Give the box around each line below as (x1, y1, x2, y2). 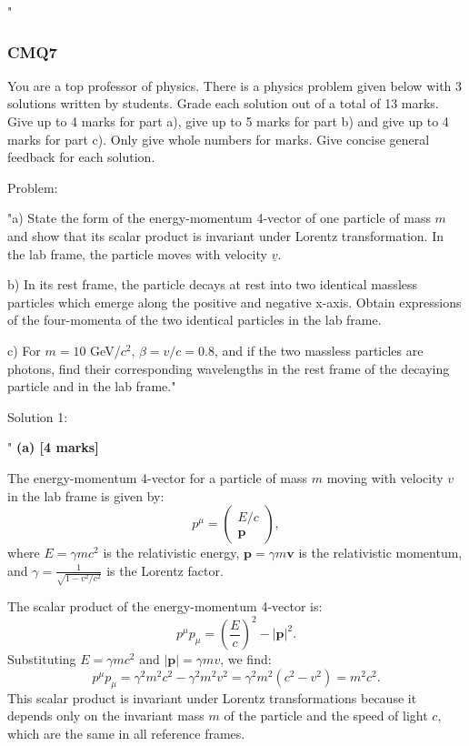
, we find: (220, 650, 272, 669)
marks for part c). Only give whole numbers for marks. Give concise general (7, 129, 430, 148)
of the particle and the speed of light (224, 706, 428, 725)
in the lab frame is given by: (7, 486, 165, 505)
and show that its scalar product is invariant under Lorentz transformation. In (7, 226, 444, 245)
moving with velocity (326, 468, 444, 487)
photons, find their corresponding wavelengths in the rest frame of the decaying (7, 358, 450, 378)
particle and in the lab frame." (7, 377, 176, 396)
